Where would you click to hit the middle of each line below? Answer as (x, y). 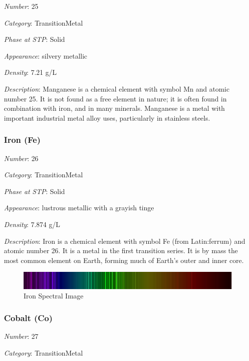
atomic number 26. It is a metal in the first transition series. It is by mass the (121, 250)
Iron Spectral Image (54, 296)
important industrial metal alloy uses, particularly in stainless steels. (107, 117)
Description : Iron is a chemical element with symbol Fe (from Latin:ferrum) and (125, 241)
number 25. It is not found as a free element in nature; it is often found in (115, 98)
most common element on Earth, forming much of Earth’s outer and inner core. (124, 260)
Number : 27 (21, 336)
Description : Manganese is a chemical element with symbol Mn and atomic (117, 88)
